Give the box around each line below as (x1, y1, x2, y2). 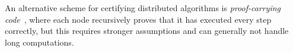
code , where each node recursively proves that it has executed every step (5, 13, 272, 25)
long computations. (5, 36, 74, 48)
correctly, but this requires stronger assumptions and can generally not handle (5, 25, 289, 37)
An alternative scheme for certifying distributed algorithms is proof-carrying (5, 2, 281, 13)
